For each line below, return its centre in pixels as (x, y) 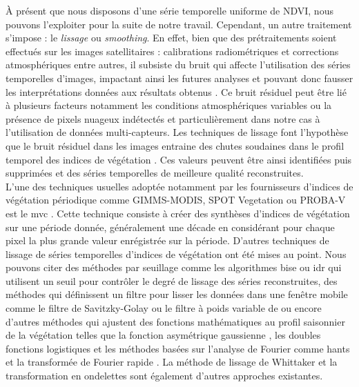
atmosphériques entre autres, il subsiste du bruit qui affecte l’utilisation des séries (178, 64)
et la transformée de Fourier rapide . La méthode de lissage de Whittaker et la (172, 362)
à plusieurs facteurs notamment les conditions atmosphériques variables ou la (169, 105)
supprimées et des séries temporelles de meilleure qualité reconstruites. (155, 173)
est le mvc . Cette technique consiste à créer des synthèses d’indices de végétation (178, 213)
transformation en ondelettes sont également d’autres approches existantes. (164, 376)
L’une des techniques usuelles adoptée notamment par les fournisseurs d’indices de (179, 186)
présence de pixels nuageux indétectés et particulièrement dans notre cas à (163, 118)
